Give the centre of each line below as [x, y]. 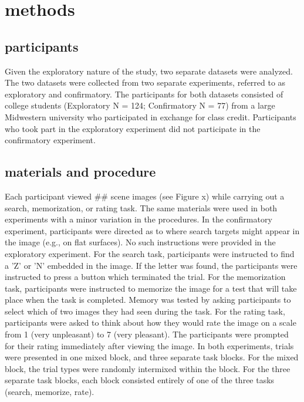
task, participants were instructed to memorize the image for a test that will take [151, 288]
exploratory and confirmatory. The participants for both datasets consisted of [144, 94]
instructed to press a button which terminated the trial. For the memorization [145, 277]
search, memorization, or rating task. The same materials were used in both [141, 207]
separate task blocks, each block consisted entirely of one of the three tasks [140, 380]
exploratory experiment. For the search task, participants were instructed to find [150, 253]
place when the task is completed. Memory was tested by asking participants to [148, 300]
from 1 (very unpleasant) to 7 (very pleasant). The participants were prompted [147, 334]
